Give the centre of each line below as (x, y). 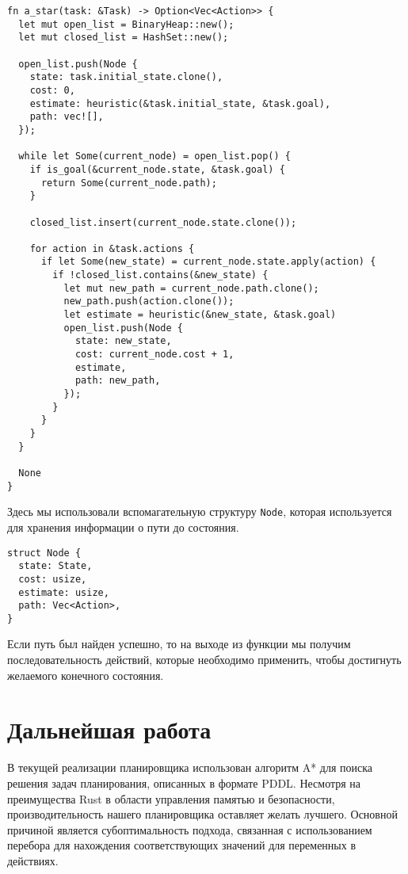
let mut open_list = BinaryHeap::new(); (126, 24)
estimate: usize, (64, 592)
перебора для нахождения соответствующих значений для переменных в (182, 845)
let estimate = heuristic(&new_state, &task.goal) (200, 315)
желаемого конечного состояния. (86, 675)
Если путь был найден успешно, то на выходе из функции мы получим (179, 644)
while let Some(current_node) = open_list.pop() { (154, 156)
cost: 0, (52, 90)
